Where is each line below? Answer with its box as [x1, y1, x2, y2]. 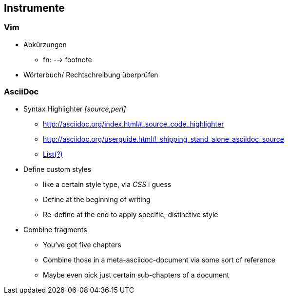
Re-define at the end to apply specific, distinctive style [43, 210, 218, 219]
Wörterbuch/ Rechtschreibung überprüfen [23, 70, 158, 79]
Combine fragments [23, 225, 87, 234]
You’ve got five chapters [43, 240, 121, 249]
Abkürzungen [23, 40, 67, 49]
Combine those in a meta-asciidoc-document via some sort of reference [43, 255, 275, 264]
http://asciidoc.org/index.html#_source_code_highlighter [43, 119, 224, 128]
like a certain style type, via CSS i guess [43, 180, 172, 188]
